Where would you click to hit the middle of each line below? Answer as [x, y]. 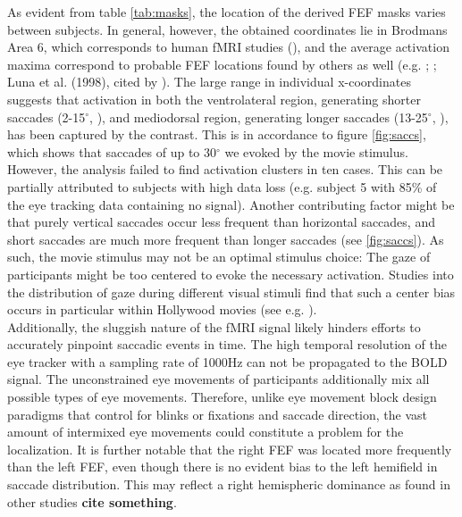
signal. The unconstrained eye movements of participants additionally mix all [218, 379]
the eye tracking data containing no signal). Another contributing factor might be [231, 204]
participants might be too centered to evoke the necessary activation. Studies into [231, 274]
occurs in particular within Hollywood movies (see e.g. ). [162, 309]
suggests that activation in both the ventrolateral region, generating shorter [214, 99]
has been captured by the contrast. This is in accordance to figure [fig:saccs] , [217, 134]
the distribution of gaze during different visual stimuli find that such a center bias [231, 292]
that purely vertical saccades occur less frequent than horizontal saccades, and [221, 222]
